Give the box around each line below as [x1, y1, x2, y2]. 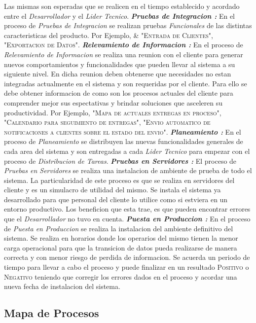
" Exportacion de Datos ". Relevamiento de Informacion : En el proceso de [4, 39, 243, 50]
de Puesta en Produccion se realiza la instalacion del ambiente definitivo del [4, 223, 233, 233]
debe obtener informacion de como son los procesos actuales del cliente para [4, 88, 233, 98]
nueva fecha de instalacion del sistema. [4, 281, 120, 291]
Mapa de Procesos [4, 305, 99, 321]
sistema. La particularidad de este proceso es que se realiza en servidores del [4, 175, 235, 185]
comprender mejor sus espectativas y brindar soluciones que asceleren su [4, 97, 222, 108]
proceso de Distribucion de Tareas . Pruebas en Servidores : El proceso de [4, 155, 237, 166]
